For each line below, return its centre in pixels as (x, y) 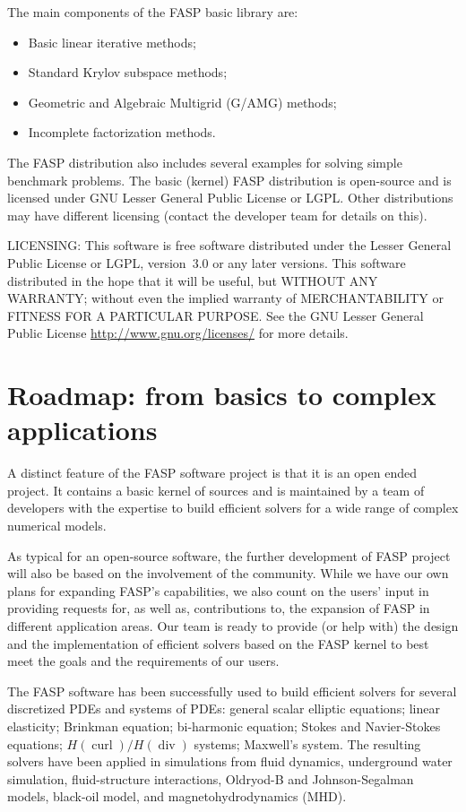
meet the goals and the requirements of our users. (143, 661)
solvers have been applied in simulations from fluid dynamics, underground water (230, 761)
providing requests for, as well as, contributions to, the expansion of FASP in (219, 608)
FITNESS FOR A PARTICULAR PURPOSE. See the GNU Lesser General (216, 315)
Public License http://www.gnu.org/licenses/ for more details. (178, 333)
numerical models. (57, 525)
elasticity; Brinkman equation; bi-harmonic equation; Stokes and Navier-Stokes (224, 726)
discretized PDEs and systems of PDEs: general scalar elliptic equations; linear (224, 708)
